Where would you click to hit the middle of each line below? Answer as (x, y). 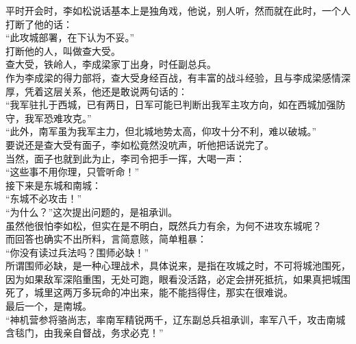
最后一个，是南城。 (49, 306)
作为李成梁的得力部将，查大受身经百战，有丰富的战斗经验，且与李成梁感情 (173, 77)
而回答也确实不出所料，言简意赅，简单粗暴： (106, 239)
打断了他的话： (39, 24)
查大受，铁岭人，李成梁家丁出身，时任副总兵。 (111, 64)
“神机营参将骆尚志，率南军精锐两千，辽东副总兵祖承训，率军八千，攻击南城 (176, 319)
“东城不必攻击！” (44, 198)
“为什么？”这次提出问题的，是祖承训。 (92, 211)
